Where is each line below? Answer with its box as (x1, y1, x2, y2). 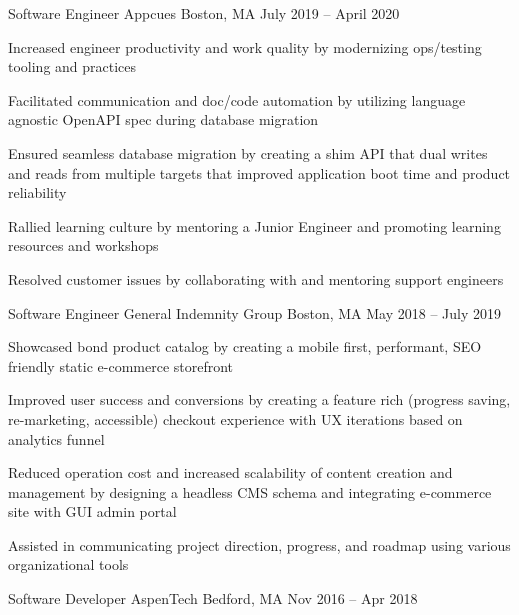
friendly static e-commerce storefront (8, 355, 234, 376)
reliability (8, 182, 67, 203)
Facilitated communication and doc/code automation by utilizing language (8, 89, 466, 110)
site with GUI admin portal (8, 501, 177, 522)
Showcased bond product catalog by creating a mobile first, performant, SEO (8, 336, 482, 357)
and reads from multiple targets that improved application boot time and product (8, 162, 511, 183)
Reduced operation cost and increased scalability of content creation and (8, 462, 453, 483)
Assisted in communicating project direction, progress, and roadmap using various (8, 534, 511, 555)
